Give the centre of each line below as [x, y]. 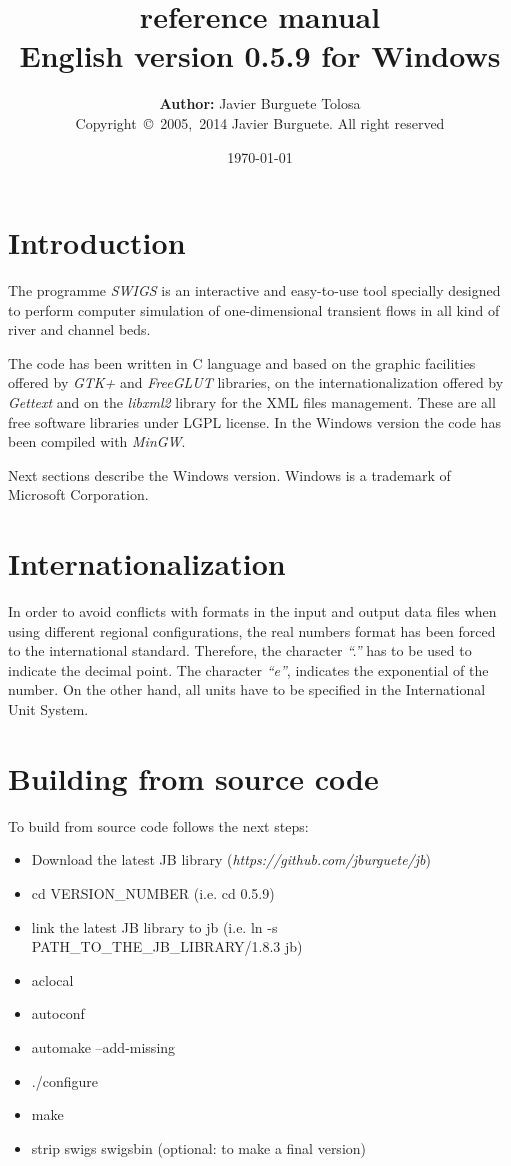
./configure [64, 1080]
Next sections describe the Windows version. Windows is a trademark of [229, 474]
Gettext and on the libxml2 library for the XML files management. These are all [252, 402]
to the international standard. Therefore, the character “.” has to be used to [240, 650]
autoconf [58, 1013]
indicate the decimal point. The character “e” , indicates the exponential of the [248, 669]
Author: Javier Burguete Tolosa [260, 103]
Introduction [97, 242]
